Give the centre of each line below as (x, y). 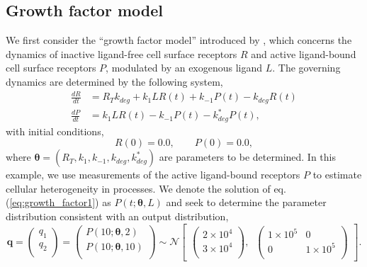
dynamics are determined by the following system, (114, 81)
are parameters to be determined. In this (248, 157)
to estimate (337, 175)
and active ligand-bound (304, 53)
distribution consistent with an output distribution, (117, 216)
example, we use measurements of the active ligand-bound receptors (153, 175)
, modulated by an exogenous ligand (184, 68)
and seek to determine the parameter (246, 202)
